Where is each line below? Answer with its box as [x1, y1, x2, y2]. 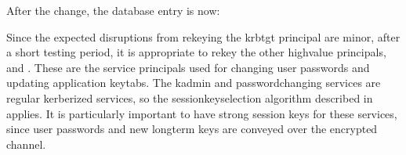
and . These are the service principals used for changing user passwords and [6, 59, 370, 75]
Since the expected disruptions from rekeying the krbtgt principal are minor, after [6, 28, 401, 45]
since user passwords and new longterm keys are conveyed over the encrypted [6, 121, 378, 137]
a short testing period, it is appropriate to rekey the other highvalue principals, [6, 44, 386, 60]
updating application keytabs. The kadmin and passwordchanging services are [6, 74, 381, 91]
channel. [6, 135, 46, 152]
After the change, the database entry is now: [6, 2, 220, 18]
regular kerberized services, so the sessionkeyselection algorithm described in [6, 89, 373, 106]
